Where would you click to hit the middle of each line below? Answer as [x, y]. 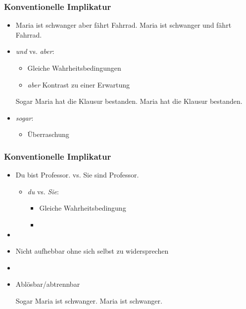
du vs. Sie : [43, 191]
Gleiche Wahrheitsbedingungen [74, 68]
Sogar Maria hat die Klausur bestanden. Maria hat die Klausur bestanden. [129, 101]
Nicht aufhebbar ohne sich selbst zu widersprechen [92, 251]
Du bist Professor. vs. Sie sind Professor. [77, 175]
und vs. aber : [35, 51]
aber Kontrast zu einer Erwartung [79, 84]
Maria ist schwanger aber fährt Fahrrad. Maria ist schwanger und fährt [123, 25]
